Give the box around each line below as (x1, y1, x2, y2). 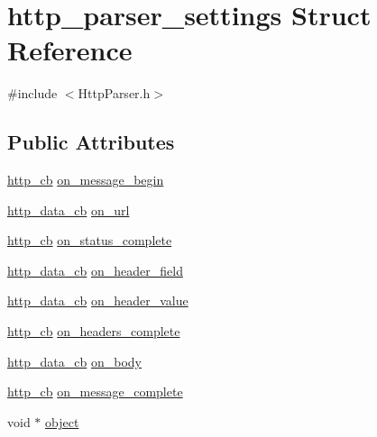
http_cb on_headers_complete (7, 322, 180, 341)
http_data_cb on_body (7, 351, 143, 370)
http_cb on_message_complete (7, 382, 183, 401)
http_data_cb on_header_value (7, 291, 188, 310)
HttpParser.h (78, 84, 151, 103)
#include (7, 84, 58, 103)
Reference (7, 32, 133, 68)
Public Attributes (7, 128, 175, 156)
